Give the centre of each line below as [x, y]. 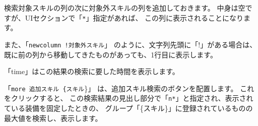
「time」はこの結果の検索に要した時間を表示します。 [92, 71]
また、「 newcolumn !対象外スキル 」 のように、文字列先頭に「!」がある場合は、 [131, 44]
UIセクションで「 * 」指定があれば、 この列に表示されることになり [134, 17]
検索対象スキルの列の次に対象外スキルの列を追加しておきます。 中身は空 [125, 8]
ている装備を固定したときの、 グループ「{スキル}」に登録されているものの [128, 108]
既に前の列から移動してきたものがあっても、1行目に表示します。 [111, 54]
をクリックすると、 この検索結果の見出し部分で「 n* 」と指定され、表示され [129, 98]
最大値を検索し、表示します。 [53, 118]
